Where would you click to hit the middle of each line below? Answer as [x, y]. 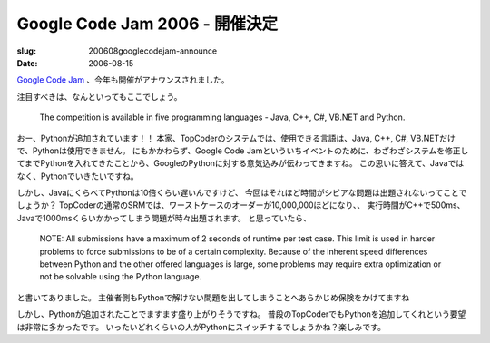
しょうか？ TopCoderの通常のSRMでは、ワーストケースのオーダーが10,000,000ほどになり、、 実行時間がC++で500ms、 [241, 205]
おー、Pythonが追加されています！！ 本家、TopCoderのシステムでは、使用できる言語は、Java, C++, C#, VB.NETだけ [236, 138]
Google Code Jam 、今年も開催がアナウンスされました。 [123, 80]
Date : [27, 63]
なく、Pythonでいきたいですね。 [78, 176]
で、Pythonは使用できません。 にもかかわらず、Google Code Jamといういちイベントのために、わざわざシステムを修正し [243, 151]
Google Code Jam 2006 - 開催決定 [147, 24]
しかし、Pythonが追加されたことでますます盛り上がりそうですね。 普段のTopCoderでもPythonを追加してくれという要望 [241, 314]
